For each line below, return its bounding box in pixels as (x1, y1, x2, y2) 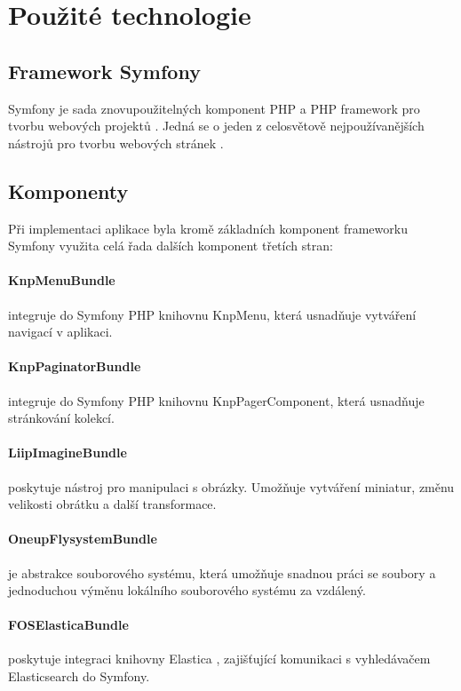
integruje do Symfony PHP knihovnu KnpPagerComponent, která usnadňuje (8, 391, 425, 409)
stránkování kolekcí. (8, 409, 115, 427)
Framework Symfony (8, 57, 201, 84)
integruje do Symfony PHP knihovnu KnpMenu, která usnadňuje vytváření (8, 305, 417, 323)
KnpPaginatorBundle (8, 357, 141, 376)
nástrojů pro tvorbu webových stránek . (8, 133, 224, 152)
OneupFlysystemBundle (8, 529, 157, 548)
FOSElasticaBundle (8, 616, 129, 634)
